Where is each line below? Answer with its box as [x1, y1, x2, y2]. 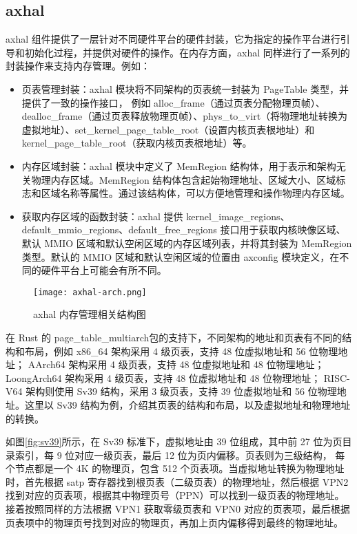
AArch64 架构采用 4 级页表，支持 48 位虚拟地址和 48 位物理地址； [28, 357, 325, 372]
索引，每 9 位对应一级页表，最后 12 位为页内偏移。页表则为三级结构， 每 [14, 447, 345, 462]
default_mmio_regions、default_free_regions [21, 222, 217, 237]
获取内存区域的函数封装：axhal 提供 [21, 209, 183, 223]
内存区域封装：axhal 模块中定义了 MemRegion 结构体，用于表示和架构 [21, 158, 336, 173]
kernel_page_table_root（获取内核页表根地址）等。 [21, 136, 252, 150]
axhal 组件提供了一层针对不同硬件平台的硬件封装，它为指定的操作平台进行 [6, 32, 340, 46]
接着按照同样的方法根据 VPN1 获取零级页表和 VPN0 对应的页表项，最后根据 [6, 502, 350, 516]
